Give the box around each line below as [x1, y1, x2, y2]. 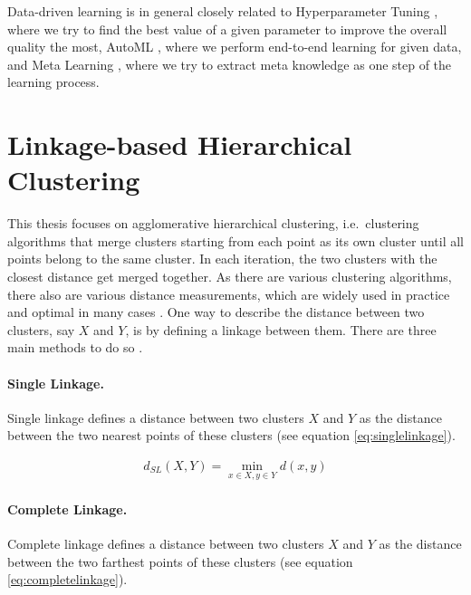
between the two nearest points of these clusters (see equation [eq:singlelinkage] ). [7, 426, 456, 445]
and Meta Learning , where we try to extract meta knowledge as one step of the [7, 54, 452, 73]
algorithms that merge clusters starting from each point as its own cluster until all [7, 231, 464, 250]
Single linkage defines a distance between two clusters [7, 408, 304, 427]
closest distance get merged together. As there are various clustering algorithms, [7, 267, 452, 286]
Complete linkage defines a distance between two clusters [7, 534, 324, 553]
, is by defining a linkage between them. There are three [125, 320, 437, 339]
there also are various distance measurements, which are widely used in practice [7, 284, 450, 303]
